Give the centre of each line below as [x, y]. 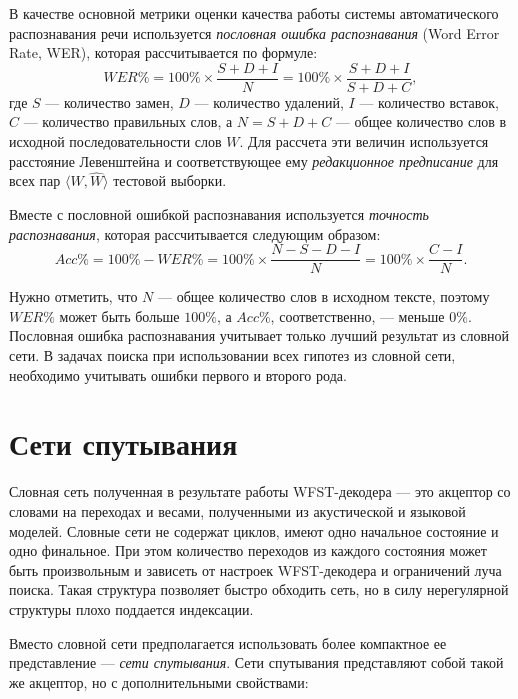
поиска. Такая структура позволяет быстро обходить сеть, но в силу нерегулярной [259, 589]
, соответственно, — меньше [357, 315]
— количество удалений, [269, 101]
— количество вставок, [429, 101]
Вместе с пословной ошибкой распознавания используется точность [219, 214]
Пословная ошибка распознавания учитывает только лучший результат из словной [259, 335]
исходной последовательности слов [115, 141]
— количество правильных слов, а [128, 121]
